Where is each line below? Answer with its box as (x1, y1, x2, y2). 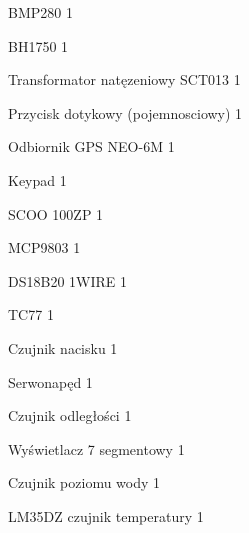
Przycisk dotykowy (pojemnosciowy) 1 (8, 102, 243, 123)
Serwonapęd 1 (8, 371, 93, 392)
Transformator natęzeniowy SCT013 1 (8, 69, 241, 90)
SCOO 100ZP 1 (8, 203, 104, 224)
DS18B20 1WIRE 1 (8, 270, 127, 291)
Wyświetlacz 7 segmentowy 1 (8, 438, 185, 459)
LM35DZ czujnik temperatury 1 (8, 505, 204, 526)
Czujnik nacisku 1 (8, 337, 118, 358)
